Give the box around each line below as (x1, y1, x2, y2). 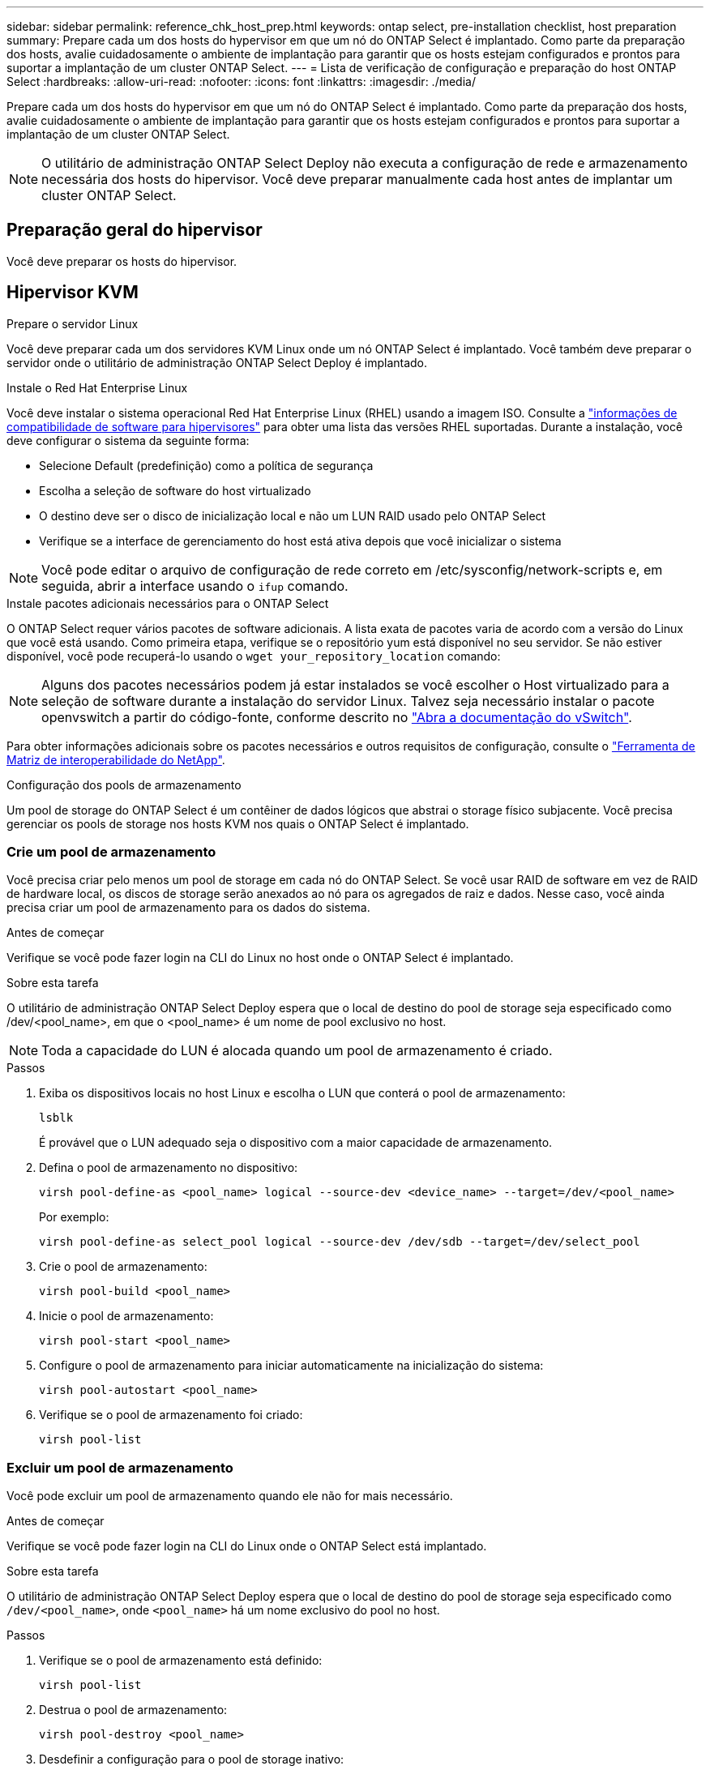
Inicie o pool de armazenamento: (39, 1309, 214, 1323)
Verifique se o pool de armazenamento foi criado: (39, 1408, 303, 1422)
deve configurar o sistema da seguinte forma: (6, 433, 250, 447)
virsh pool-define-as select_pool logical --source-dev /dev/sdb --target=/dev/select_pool (39, 1235, 640, 1249)
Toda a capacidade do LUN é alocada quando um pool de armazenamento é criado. (41, 1042, 553, 1059)
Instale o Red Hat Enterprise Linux (6, 380, 188, 395)
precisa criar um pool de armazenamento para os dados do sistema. (6, 900, 370, 915)
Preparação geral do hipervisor (6, 220, 263, 241)
